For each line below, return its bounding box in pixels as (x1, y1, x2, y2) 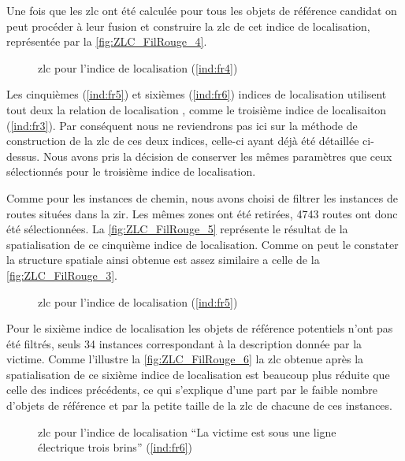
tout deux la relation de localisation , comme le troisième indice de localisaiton (6, 101, 387, 117)
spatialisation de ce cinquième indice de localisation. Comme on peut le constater (6, 236, 399, 252)
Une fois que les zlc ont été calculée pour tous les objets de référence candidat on (6, 2, 397, 18)
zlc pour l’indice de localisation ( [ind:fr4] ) (38, 59, 238, 76)
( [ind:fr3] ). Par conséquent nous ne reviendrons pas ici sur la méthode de (6, 117, 358, 133)
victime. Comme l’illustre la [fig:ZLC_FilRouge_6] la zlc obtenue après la (6, 351, 364, 367)
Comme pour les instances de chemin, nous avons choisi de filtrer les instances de (6, 189, 398, 206)
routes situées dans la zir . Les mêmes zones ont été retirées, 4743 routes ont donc (6, 205, 398, 221)
